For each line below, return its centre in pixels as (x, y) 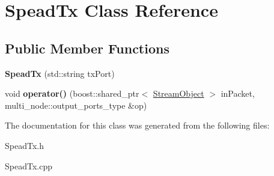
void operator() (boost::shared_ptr (72, 93)
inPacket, (238, 93)
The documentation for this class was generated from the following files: (137, 125)
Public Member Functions (87, 48)
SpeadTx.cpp (29, 165)
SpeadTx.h (24, 145)
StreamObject (178, 93)
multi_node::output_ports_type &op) (76, 105)
